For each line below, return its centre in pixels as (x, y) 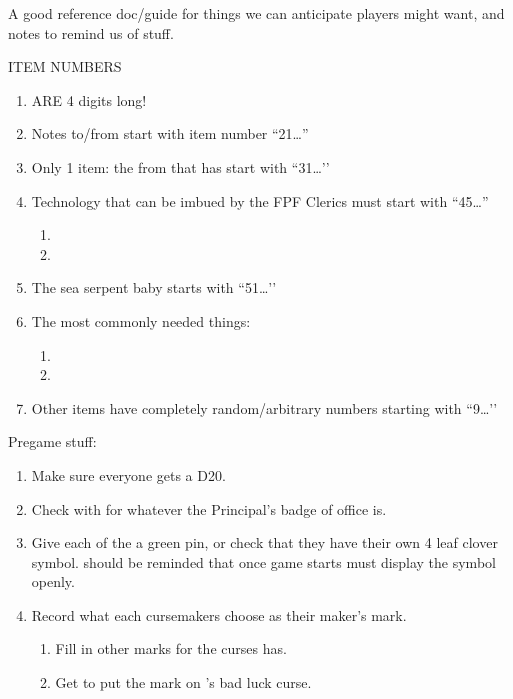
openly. (53, 581)
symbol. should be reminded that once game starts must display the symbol (263, 561)
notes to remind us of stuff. (91, 32)
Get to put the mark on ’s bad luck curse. (183, 682)
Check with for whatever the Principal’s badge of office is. (209, 508)
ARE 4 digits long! (89, 99)
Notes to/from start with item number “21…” (170, 133)
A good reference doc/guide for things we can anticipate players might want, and (256, 13)
